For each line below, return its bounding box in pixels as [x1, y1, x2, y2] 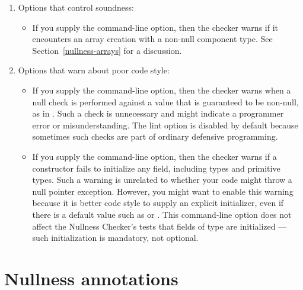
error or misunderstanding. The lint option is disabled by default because [32, 118, 298, 131]
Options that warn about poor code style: [18, 64, 170, 76]
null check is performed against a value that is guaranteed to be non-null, [32, 95, 299, 108]
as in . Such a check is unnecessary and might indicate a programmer [32, 107, 284, 120]
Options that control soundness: [18, 1, 134, 13]
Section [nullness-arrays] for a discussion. [32, 44, 182, 56]
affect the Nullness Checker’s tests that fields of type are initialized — [32, 220, 287, 232]
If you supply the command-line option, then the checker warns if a [32, 150, 277, 162]
